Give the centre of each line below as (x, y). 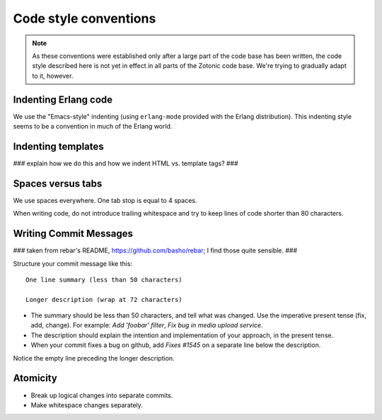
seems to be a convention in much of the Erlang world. (93, 127)
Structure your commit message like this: (73, 263)
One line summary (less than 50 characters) (104, 280)
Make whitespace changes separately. (87, 405)
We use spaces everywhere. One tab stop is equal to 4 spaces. (105, 200)
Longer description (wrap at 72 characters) (104, 299)
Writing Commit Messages (73, 234)
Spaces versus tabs (58, 183)
